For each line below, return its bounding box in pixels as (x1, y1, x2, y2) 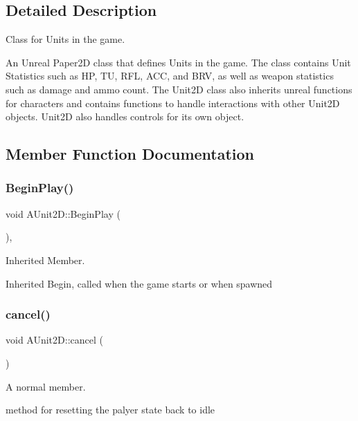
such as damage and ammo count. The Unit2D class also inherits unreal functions (6, 82, 352, 96)
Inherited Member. (6, 252, 85, 267)
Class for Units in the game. (6, 32, 125, 46)
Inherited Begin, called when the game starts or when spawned (6, 276, 273, 290)
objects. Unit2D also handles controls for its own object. (6, 109, 244, 124)
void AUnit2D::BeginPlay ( (6, 206, 120, 221)
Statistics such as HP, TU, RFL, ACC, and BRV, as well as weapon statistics (6, 68, 334, 83)
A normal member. (6, 379, 86, 393)
